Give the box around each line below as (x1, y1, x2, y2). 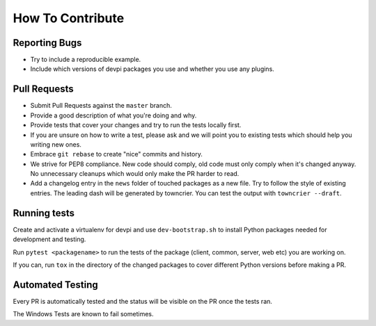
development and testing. (13, 235, 86, 243)
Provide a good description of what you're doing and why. (30, 111, 197, 120)
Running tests (13, 207, 75, 219)
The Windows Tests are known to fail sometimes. (13, 310, 154, 318)
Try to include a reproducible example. (30, 56, 141, 64)
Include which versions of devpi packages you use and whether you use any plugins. (30, 65, 274, 73)
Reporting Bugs (13, 37, 82, 49)
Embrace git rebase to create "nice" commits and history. (30, 150, 203, 158)
